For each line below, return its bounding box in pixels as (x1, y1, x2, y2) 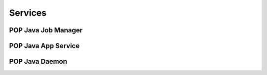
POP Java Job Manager (9, 26, 83, 34)
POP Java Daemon (9, 57, 68, 66)
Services (9, 7, 47, 18)
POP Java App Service (9, 42, 80, 50)
